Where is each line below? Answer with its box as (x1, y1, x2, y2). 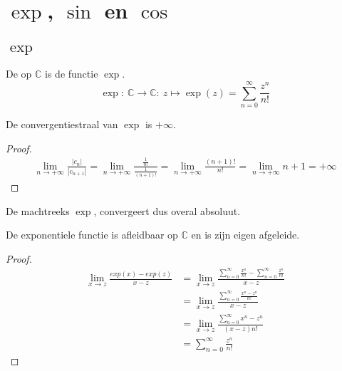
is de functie (45, 66, 98, 81)
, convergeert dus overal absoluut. (93, 203, 241, 218)
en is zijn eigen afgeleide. (191, 227, 300, 242)
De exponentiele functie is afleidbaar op (6, 227, 178, 242)
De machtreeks (6, 203, 70, 218)
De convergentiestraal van (6, 116, 118, 131)
